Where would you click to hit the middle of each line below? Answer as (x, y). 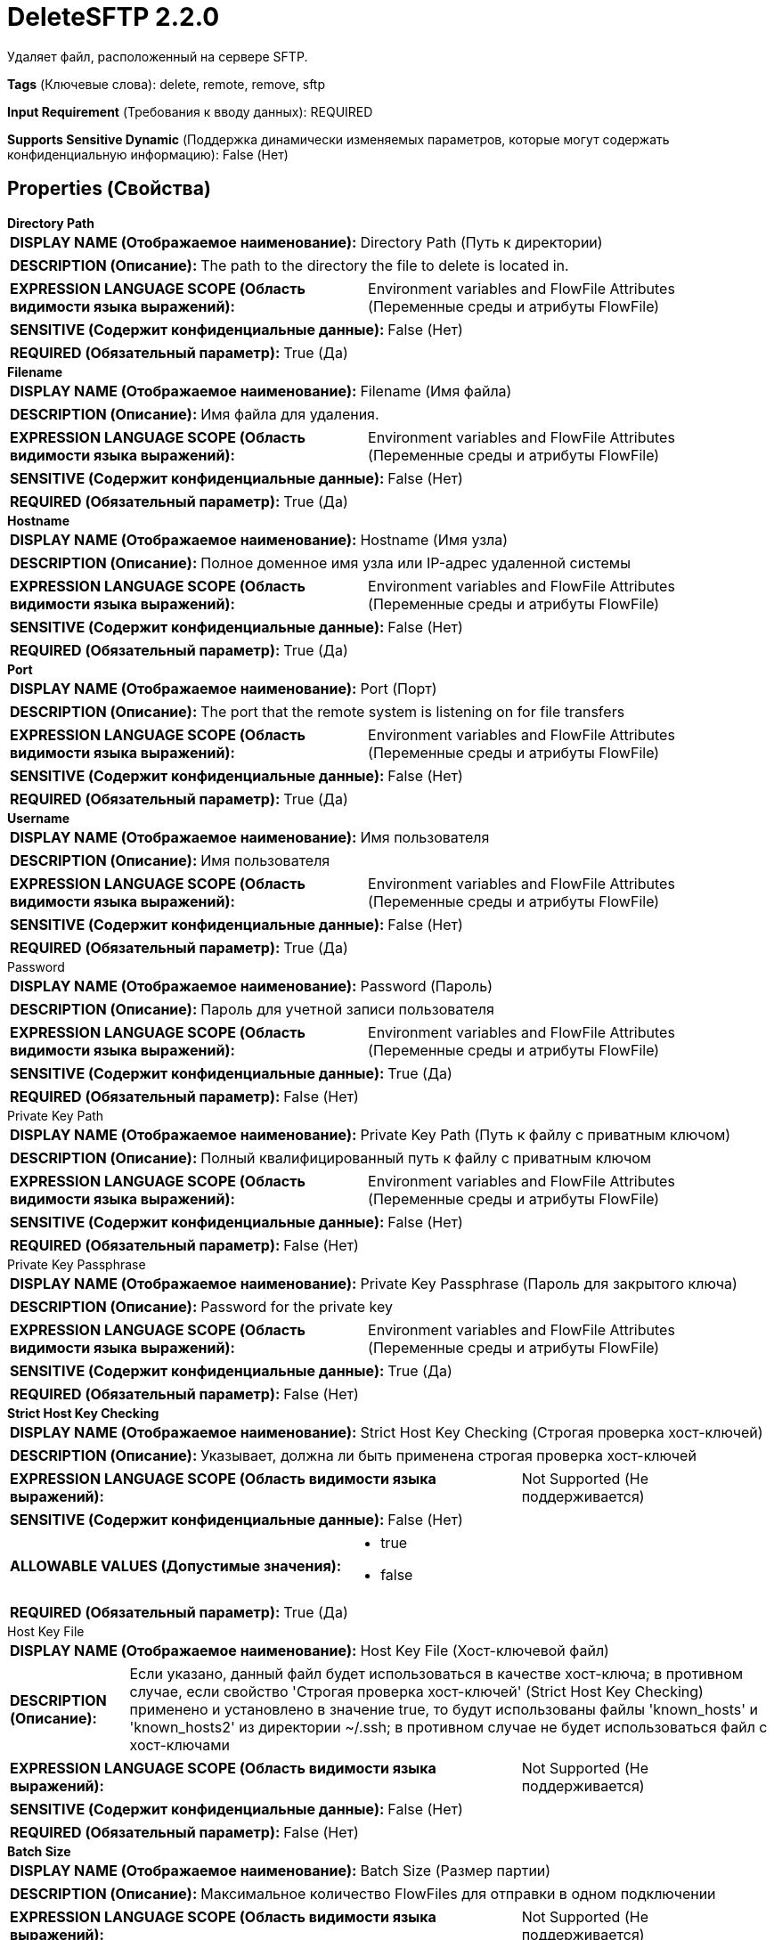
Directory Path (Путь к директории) (481, 242)
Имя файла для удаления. (290, 414)
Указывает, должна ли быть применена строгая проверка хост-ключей (448, 1455)
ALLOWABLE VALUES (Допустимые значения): (176, 1565)
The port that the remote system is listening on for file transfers (413, 711)
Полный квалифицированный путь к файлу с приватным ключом (426, 1157)
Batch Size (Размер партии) (456, 1870)
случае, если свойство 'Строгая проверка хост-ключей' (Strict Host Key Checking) (416, 1691)
